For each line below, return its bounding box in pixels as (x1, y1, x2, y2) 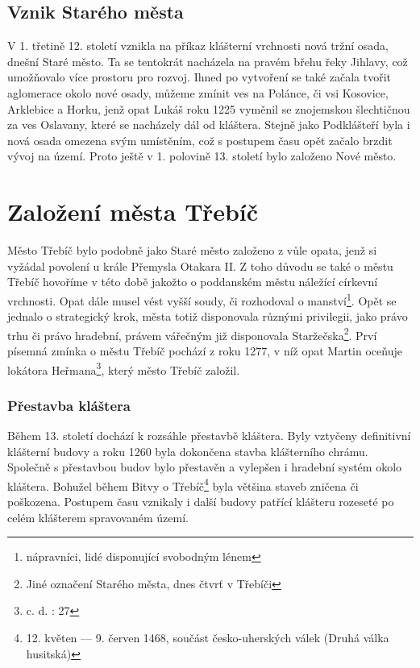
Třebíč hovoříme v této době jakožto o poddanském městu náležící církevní (7, 273, 378, 290)
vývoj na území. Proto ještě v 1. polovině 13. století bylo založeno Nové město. (7, 147, 397, 164)
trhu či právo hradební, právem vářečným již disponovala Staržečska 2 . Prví (7, 324, 377, 343)
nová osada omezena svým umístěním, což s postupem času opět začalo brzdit (7, 131, 393, 148)
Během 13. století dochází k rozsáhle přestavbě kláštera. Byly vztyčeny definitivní (7, 427, 411, 444)
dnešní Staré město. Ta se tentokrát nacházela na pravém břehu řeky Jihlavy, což (7, 52, 408, 69)
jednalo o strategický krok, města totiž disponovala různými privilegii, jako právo (7, 308, 408, 325)
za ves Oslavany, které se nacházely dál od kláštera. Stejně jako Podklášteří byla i (7, 116, 410, 133)
